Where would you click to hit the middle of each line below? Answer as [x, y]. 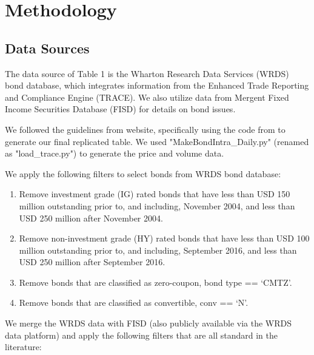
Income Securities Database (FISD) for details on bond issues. [120, 109]
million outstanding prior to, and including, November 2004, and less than [157, 205]
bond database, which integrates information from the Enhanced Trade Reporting [157, 85]
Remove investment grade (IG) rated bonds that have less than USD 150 [155, 194]
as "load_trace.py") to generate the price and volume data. [115, 153]
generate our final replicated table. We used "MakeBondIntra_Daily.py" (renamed [157, 141]
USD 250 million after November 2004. [91, 218]
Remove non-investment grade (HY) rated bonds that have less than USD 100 [164, 238]
